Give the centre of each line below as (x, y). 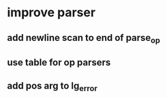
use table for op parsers (59, 63)
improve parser (51, 13)
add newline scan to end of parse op (83, 38)
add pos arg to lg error (52, 86)
